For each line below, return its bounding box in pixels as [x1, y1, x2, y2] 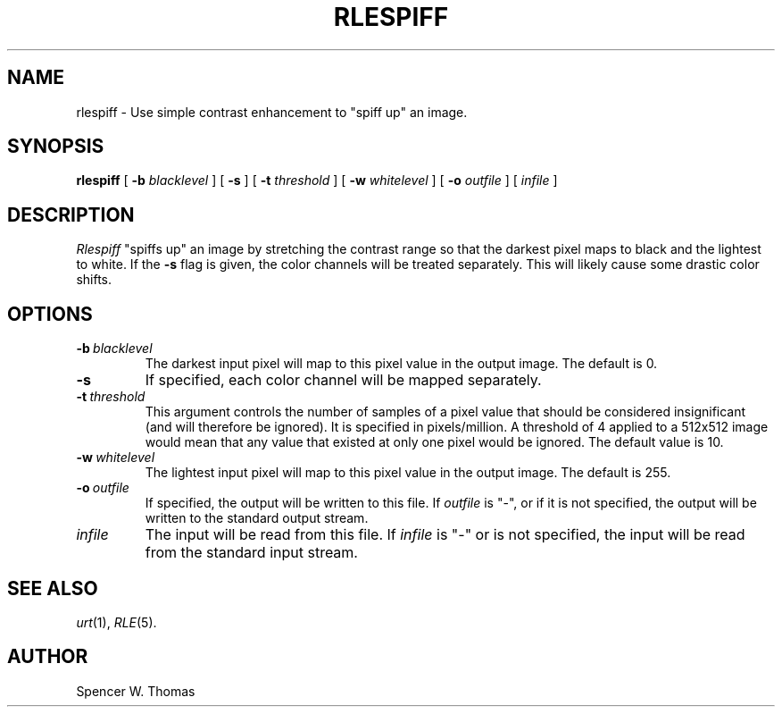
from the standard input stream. [145, 543, 358, 562]
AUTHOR [7, 645, 88, 668]
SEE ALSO [7, 576, 98, 600]
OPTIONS [7, 302, 93, 325]
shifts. [76, 272, 112, 288]
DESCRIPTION [7, 203, 135, 226]
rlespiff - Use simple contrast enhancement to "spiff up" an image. [76, 104, 468, 120]
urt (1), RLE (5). [76, 614, 157, 630]
